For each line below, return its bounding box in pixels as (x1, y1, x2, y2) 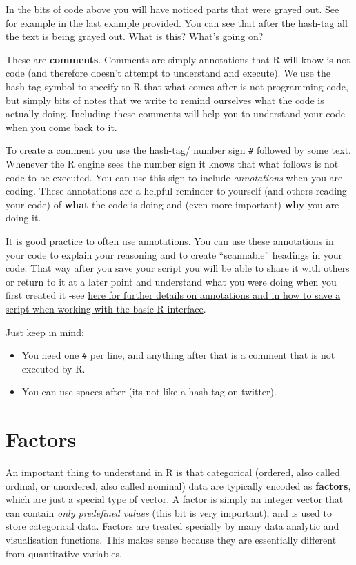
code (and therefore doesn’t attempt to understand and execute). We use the (6, 66, 330, 80)
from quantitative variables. (6, 546, 122, 560)
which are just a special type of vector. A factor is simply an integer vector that (6, 492, 344, 506)
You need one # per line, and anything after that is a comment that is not (21, 348, 335, 362)
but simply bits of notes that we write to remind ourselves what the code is (6, 92, 324, 107)
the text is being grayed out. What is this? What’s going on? (6, 29, 264, 43)
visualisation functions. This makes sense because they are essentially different (6, 533, 337, 547)
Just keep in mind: (6, 324, 84, 339)
